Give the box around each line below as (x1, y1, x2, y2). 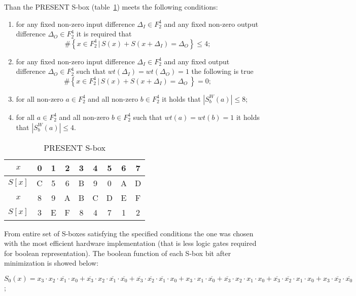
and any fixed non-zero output (164, 18, 259, 29)
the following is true (191, 66, 254, 76)
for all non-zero (16, 93, 63, 104)
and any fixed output (164, 56, 230, 66)
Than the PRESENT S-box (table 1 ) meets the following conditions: (4, 2, 218, 12)
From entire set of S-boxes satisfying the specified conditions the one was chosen (4, 228, 254, 238)
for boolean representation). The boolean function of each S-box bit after (4, 247, 231, 258)
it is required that (76, 28, 132, 39)
